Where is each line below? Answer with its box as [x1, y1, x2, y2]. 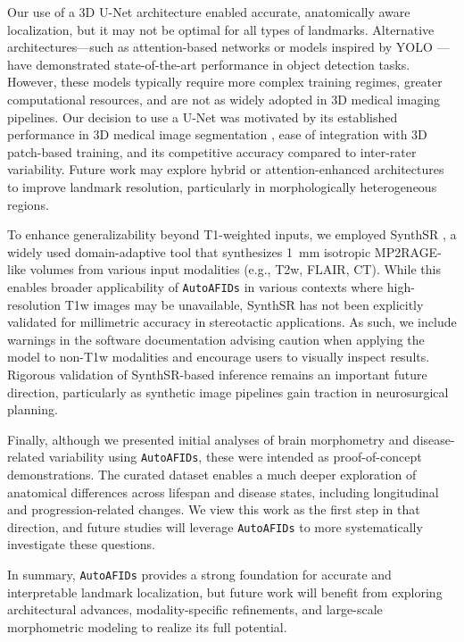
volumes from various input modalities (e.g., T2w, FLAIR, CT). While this [29, 260, 441, 279]
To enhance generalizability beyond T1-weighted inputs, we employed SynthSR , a [7, 225, 457, 244]
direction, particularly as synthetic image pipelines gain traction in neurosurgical [7, 382, 449, 401]
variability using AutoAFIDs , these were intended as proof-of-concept [48, 447, 422, 466]
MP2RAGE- [374, 242, 442, 261]
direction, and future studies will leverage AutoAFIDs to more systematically [7, 517, 423, 536]
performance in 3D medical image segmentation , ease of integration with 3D [7, 125, 427, 144]
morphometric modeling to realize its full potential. [7, 617, 287, 636]
